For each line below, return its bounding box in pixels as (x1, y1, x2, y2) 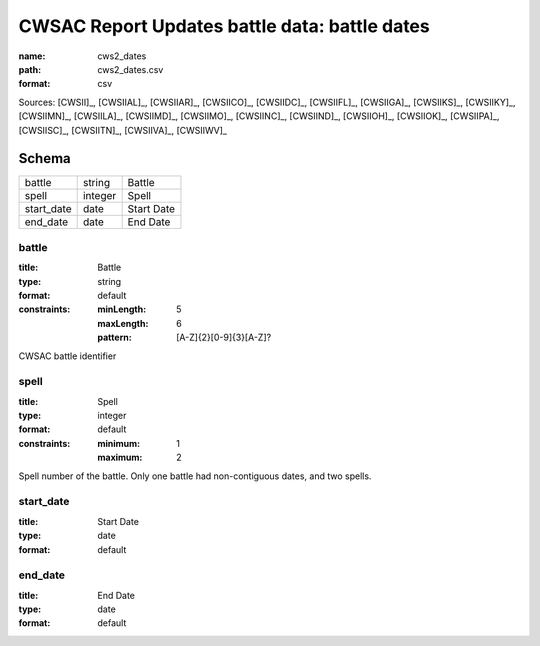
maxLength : (97, 317, 149, 329)
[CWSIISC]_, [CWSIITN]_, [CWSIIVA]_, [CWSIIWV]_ (18, 124, 228, 136)
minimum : (97, 437, 141, 449)
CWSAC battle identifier (18, 350, 117, 362)
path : (18, 63, 42, 75)
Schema (18, 150, 72, 167)
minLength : (97, 303, 147, 315)
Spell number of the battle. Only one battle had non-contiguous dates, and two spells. (18, 470, 372, 482)
